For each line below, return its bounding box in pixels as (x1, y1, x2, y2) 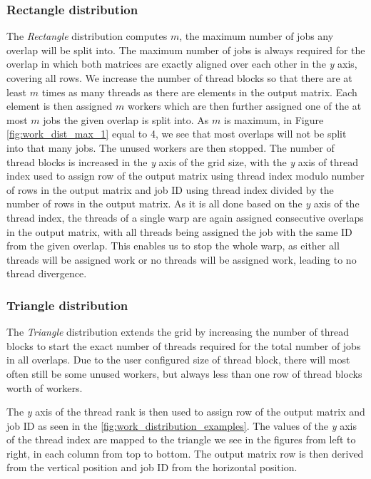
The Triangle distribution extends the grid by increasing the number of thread (6, 324, 350, 339)
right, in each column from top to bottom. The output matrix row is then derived (6, 445, 364, 460)
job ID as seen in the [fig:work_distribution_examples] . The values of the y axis (6, 418, 357, 433)
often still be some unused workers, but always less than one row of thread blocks (6, 366, 362, 381)
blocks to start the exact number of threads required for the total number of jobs (6, 338, 361, 353)
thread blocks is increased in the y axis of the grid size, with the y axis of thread (6, 154, 358, 169)
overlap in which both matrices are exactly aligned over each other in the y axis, (6, 56, 357, 71)
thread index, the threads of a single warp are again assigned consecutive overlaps (6, 210, 364, 225)
